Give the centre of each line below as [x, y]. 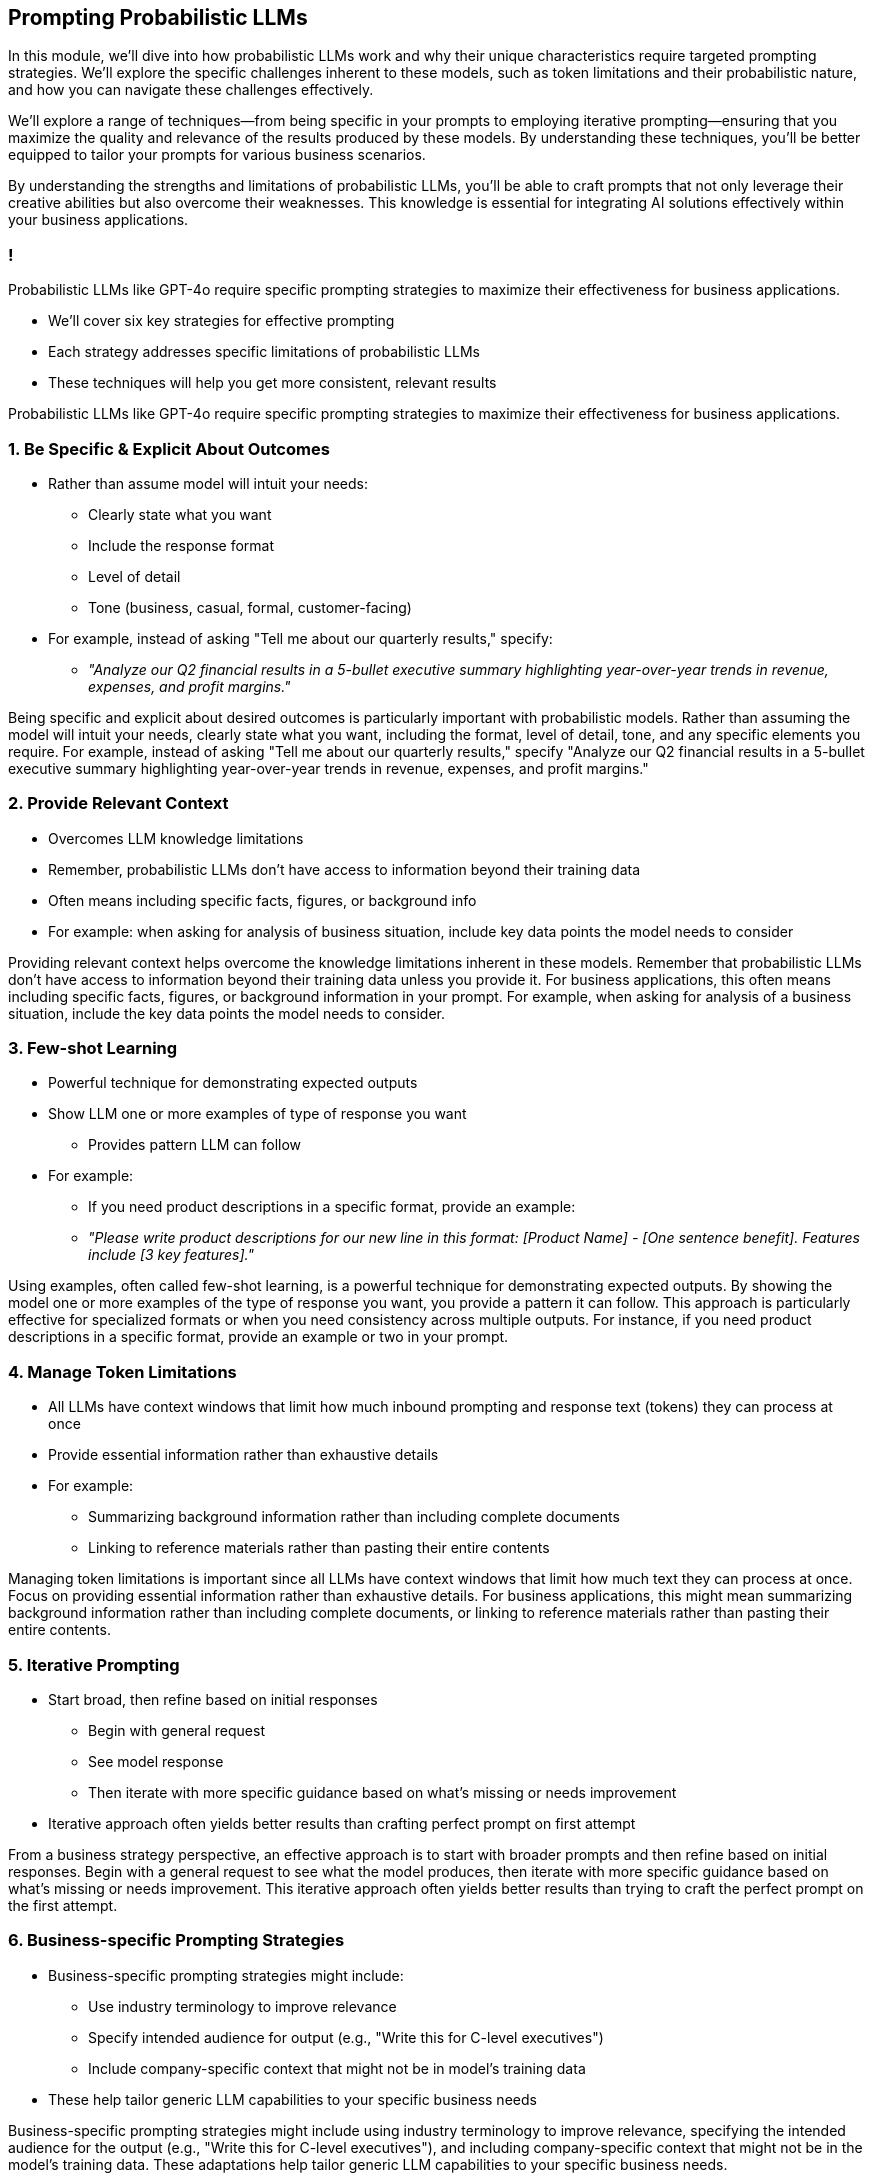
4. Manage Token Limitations [122, 1371]
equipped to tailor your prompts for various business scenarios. [217, 155]
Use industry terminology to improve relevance [242, 2006]
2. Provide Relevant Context [118, 803]
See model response [156, 1761]
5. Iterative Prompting [94, 1664]
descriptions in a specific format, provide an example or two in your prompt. [258, 1337]
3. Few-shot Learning [93, 1048]
